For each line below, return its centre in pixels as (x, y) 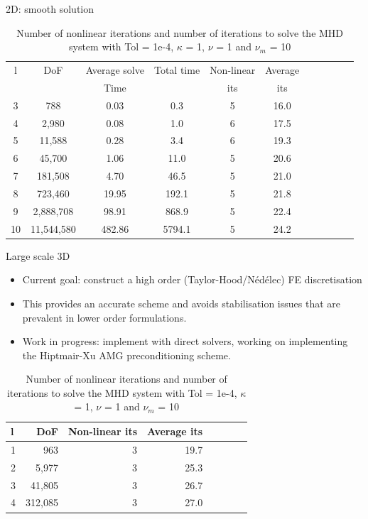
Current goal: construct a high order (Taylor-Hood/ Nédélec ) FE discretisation (192, 279)
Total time (177, 70)
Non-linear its (103, 431)
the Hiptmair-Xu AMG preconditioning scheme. (126, 355)
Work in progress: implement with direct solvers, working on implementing (185, 341)
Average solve (115, 70)
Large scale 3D (38, 255)
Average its (175, 431)
